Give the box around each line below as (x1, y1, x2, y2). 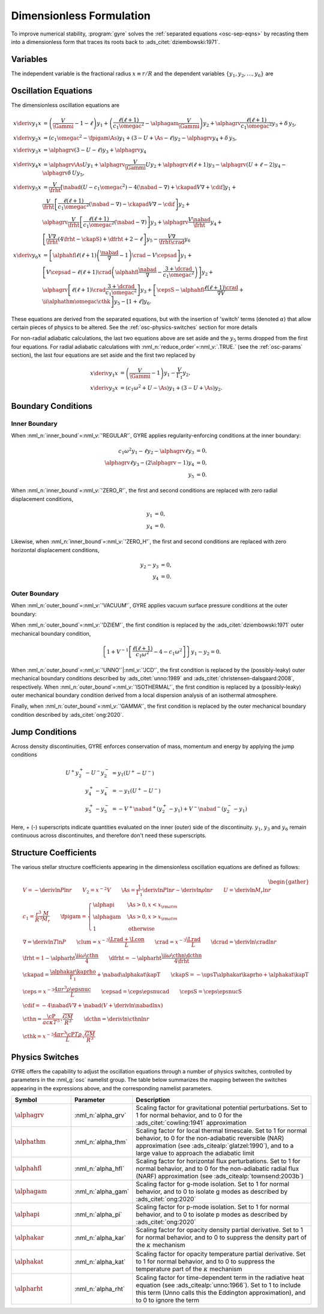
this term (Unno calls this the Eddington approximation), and (136, 1289, 306, 1297)
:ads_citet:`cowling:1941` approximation (136, 1119, 247, 1127)
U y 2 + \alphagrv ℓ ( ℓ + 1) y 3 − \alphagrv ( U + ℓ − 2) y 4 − (145, 161, 286, 169)
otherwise (128, 925, 155, 932)
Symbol (14, 1096, 37, 1104)
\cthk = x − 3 (22, 1032, 54, 1040)
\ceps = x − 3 (22, 987, 55, 995)
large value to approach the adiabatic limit (136, 1149, 254, 1158)
